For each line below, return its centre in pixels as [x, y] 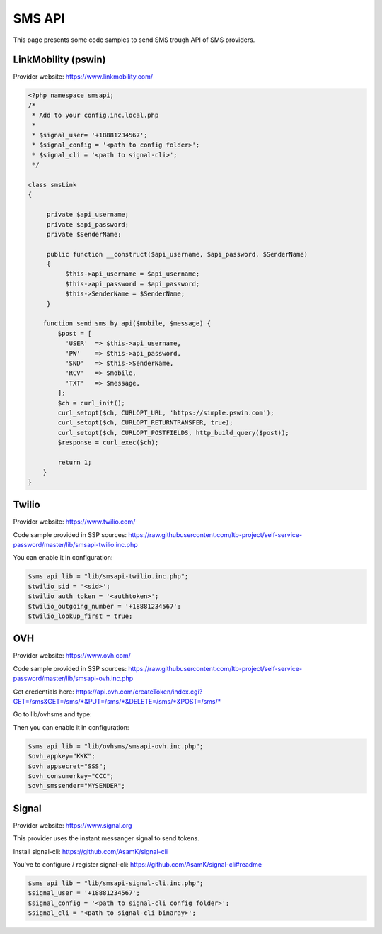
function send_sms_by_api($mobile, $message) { [127, 323]
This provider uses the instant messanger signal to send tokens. [106, 838]
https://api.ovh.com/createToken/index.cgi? [139, 692]
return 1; [75, 462]
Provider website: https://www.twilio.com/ [74, 522]
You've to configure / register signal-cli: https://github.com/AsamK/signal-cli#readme [137, 864]
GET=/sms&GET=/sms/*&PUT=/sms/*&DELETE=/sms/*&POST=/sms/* [117, 701]
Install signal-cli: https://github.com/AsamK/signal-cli [91, 851]
